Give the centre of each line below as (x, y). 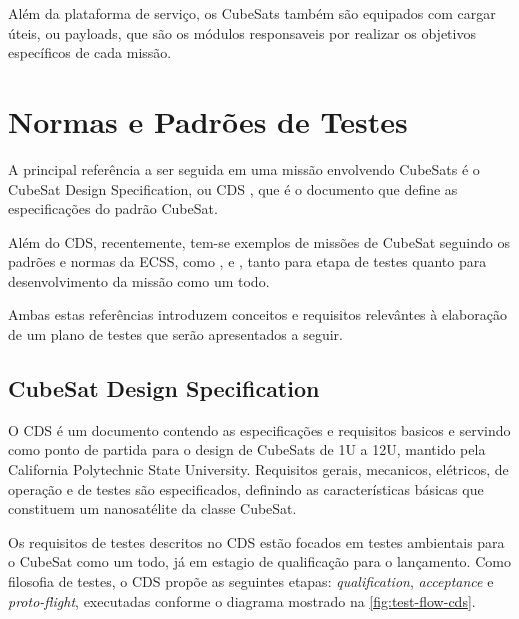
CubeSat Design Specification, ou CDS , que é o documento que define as (233, 188)
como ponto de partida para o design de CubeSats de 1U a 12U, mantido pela (247, 449)
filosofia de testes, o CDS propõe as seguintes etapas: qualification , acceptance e (251, 581)
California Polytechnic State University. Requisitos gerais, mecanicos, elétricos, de (258, 469)
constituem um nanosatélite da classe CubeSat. (152, 508)
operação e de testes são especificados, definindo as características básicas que (246, 488)
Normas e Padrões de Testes (208, 120)
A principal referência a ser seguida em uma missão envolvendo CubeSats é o (244, 168)
